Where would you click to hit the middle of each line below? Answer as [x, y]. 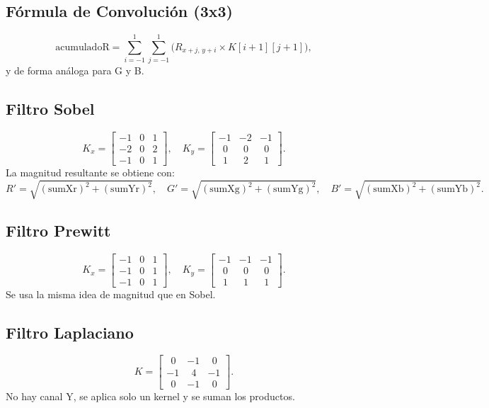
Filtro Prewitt [58, 230]
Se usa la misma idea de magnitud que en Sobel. [111, 294]
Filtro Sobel [50, 109]
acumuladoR [82, 47]
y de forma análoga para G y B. [75, 70]
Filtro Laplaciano [70, 332]
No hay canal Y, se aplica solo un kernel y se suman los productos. [150, 396]
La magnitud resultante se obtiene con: [90, 172]
